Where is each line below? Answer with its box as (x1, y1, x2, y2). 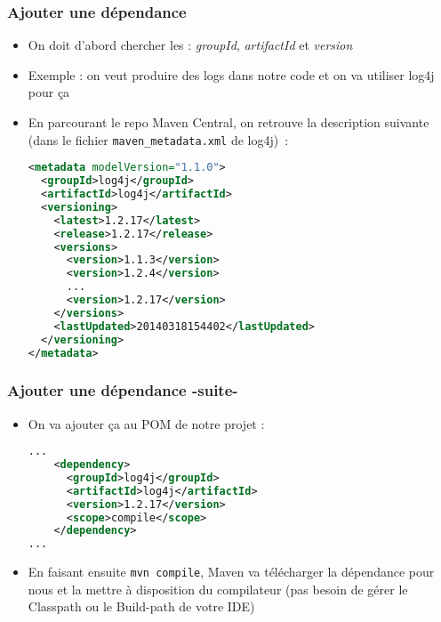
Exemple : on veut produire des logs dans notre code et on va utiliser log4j (28, 65, 435, 84)
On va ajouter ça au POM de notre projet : (28, 414, 265, 432)
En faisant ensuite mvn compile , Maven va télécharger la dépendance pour (28, 562, 435, 581)
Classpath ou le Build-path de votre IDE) (28, 597, 255, 616)
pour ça (28, 83, 70, 101)
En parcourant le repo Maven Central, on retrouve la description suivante (28, 113, 429, 131)
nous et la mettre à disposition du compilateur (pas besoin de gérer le (28, 579, 408, 598)
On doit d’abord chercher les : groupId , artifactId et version (28, 36, 353, 54)
